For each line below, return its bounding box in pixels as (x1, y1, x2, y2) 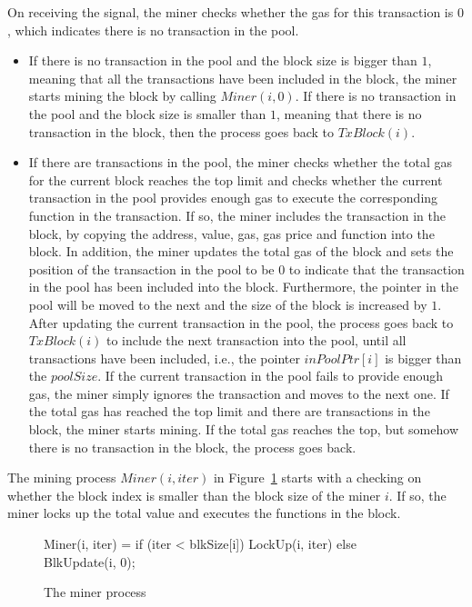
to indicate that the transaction (288, 259, 465, 278)
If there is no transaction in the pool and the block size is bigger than (28, 51, 417, 70)
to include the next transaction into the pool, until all (105, 331, 407, 350)
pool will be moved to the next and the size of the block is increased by (28, 294, 427, 313)
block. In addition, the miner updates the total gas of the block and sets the (28, 242, 454, 261)
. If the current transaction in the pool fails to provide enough (97, 366, 444, 385)
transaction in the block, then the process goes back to (28, 122, 334, 141)
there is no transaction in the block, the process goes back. (28, 437, 357, 456)
